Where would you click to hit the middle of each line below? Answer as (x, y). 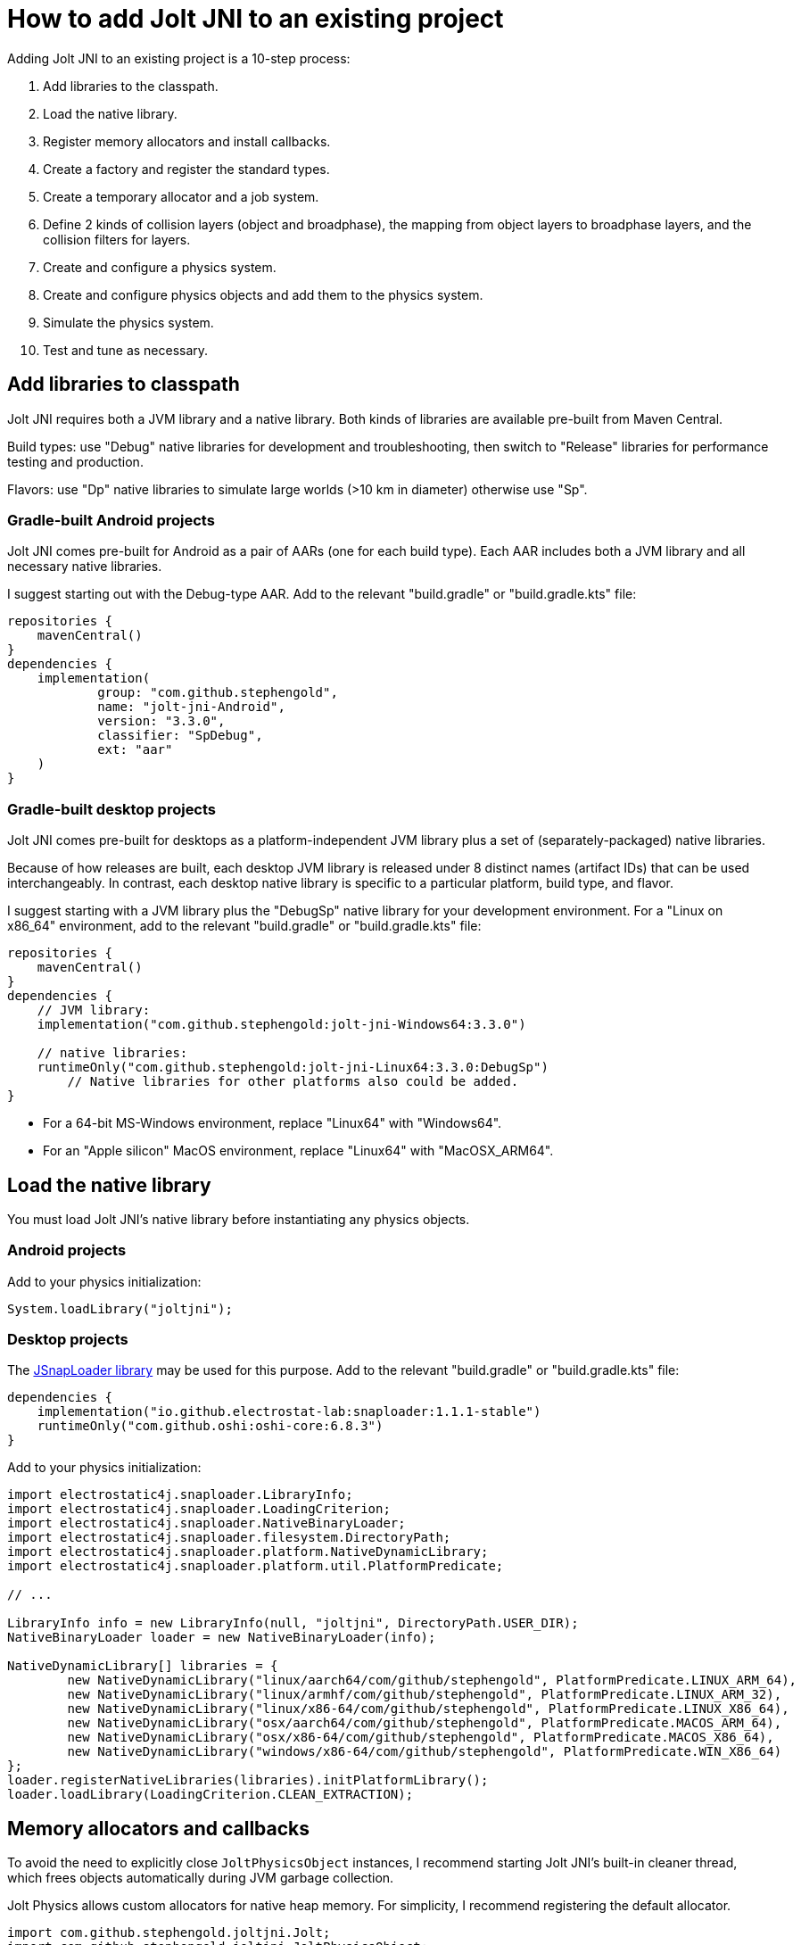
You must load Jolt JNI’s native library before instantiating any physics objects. (239, 1219)
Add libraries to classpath (124, 385)
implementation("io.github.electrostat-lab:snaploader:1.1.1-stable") (289, 1412)
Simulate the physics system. (128, 322)
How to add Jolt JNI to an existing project (256, 19)
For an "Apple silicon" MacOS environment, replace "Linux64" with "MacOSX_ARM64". (298, 1151)
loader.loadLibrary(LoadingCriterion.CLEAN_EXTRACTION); (211, 1795)
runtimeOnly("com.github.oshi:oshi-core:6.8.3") (210, 1426)
